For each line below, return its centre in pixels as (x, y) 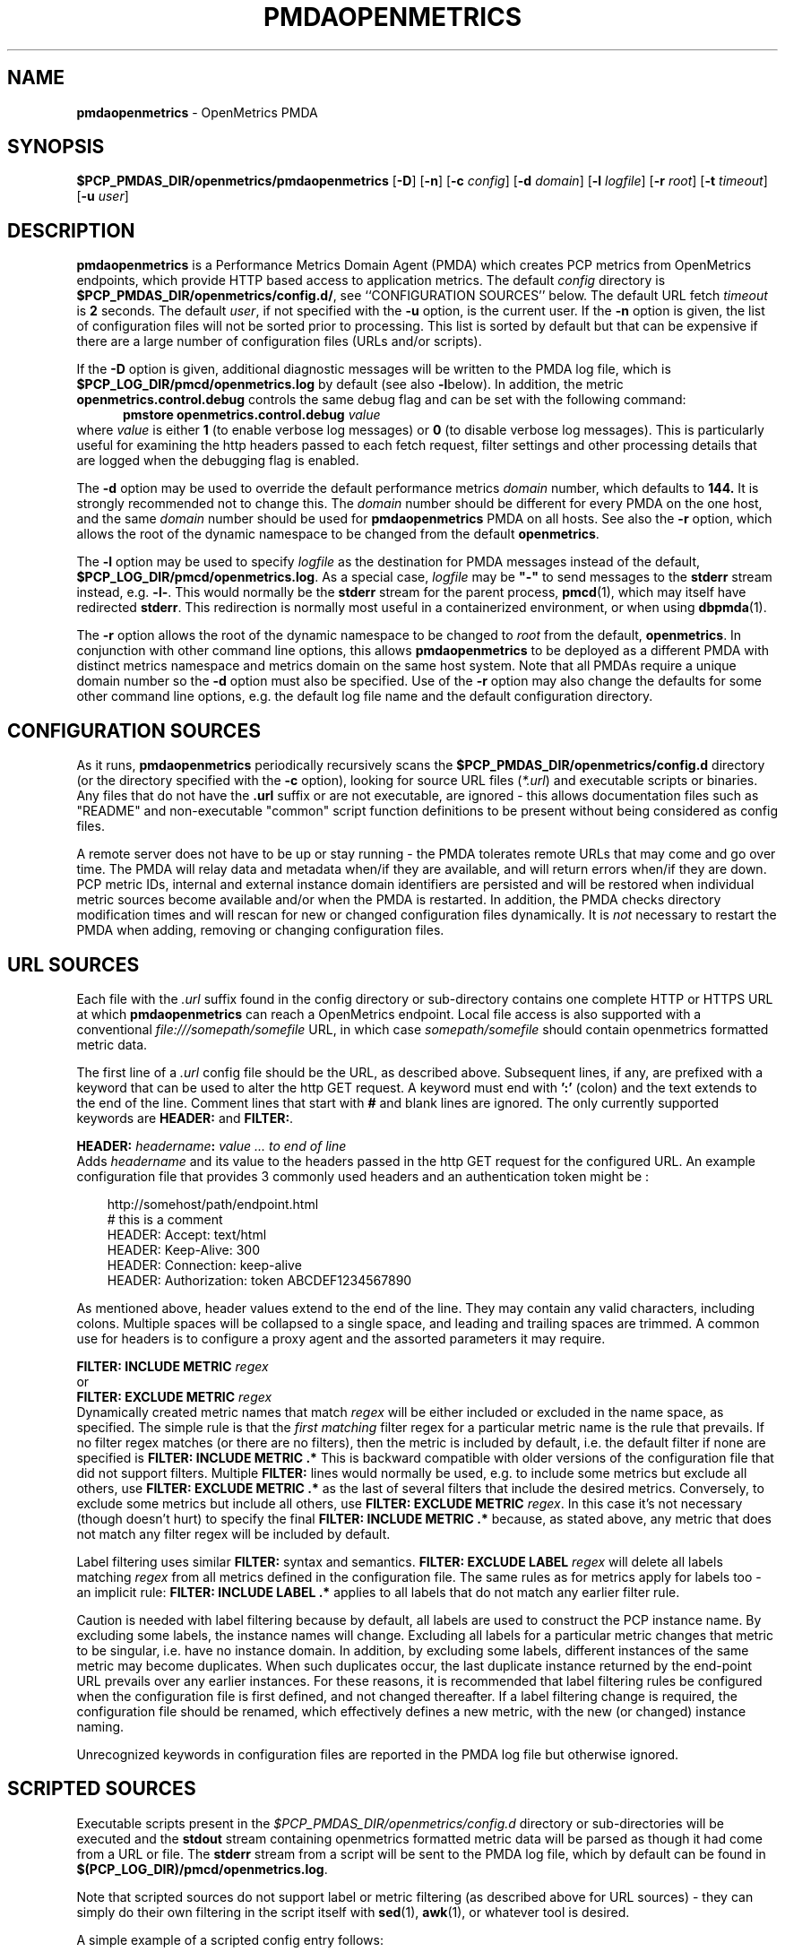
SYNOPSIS (56, 147)
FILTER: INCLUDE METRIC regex (173, 1366)
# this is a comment (165, 1219)
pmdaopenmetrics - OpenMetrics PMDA (197, 112)
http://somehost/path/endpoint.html (213, 1204)
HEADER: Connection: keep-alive (204, 1265)
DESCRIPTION (71, 230)
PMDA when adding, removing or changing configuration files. (260, 930)
